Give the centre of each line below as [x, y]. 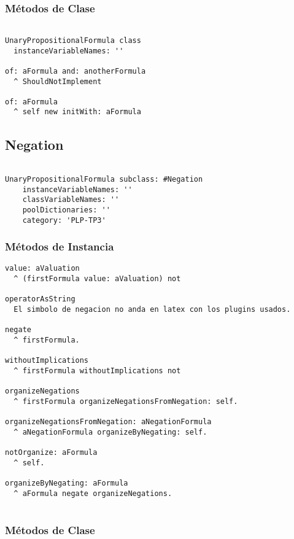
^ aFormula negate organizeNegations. [93, 493]
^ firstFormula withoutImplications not [97, 371]
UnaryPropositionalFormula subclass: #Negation [104, 179]
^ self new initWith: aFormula [77, 112]
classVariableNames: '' [71, 200]
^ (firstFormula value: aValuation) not [97, 279]
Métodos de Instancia [60, 246]
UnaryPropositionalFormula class [73, 40]
